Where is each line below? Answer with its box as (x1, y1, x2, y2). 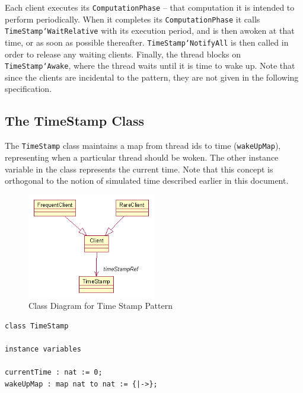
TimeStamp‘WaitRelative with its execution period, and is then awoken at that (5, 24, 295, 37)
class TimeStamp (5, 321, 69, 330)
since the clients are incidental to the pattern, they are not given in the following (5, 71, 299, 83)
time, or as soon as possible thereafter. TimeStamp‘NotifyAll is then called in (5, 36, 289, 48)
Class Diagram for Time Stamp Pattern (28, 299, 173, 312)
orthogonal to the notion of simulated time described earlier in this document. (5, 174, 289, 187)
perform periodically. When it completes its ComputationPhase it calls (5, 12, 260, 25)
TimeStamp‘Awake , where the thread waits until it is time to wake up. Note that (5, 59, 295, 72)
